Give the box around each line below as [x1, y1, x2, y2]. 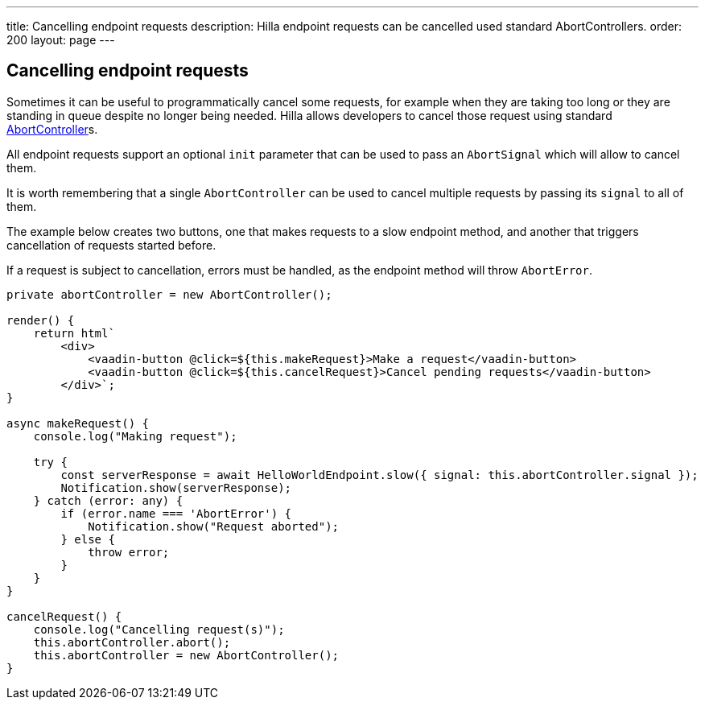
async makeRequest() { [6, 416, 150, 430]
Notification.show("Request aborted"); [88, 519, 340, 533]
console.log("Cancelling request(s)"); [33, 622, 285, 636]
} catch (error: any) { [33, 493, 183, 507]
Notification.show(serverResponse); [60, 481, 292, 494]
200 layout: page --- [6, 33, 115, 47]
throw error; [88, 545, 170, 559]
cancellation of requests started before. [6, 237, 216, 252]
